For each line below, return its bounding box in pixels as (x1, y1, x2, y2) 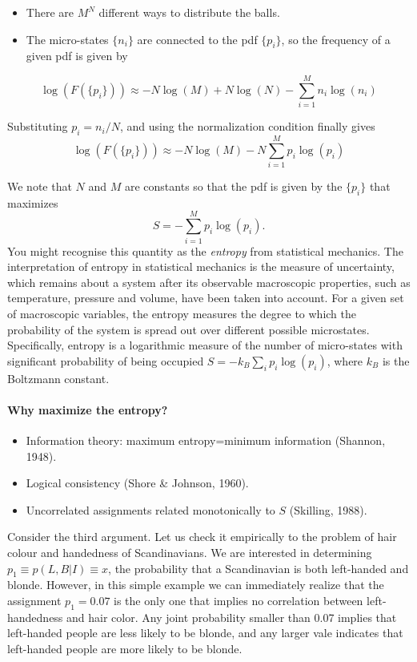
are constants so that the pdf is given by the (124, 178, 343, 195)
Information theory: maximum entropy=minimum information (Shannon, (26, 432, 386, 449)
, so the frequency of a (281, 30, 391, 47)
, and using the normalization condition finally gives (119, 118, 375, 135)
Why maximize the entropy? (7, 401, 168, 418)
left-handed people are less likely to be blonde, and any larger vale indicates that (7, 624, 403, 641)
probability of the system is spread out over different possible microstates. (7, 321, 370, 337)
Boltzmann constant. (7, 369, 110, 386)
